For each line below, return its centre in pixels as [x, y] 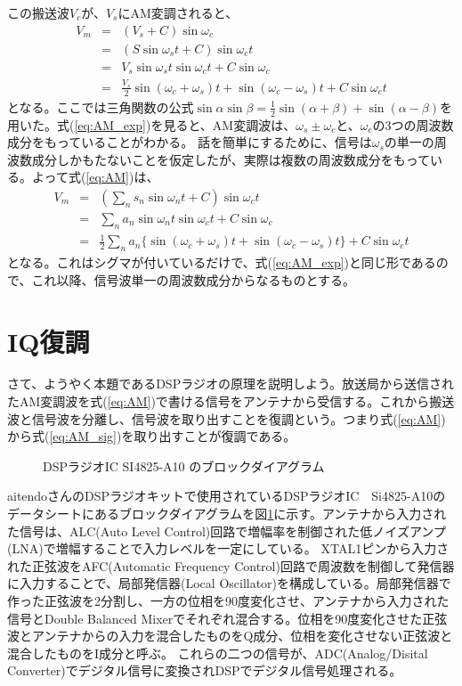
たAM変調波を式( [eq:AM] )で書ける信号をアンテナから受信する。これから [219, 401]
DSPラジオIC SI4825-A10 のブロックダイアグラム [184, 465]
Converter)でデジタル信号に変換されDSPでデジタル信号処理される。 [205, 670]
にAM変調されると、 [178, 12]
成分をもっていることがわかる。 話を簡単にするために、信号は [190, 142]
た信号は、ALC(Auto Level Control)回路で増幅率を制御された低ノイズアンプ [227, 531]
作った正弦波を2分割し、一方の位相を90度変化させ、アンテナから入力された [228, 600]
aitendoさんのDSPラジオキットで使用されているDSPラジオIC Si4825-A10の [227, 496]
